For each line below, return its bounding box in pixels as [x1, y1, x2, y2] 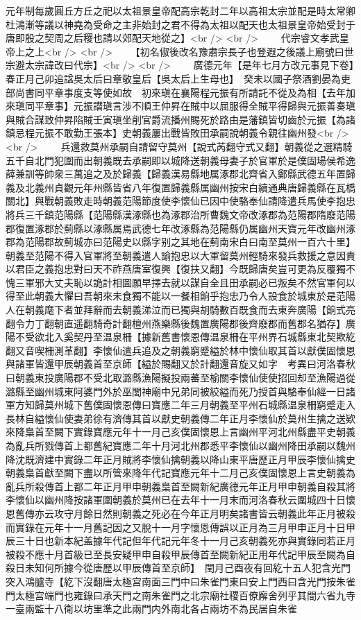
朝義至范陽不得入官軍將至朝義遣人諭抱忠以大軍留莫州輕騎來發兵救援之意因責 [6, 248, 355, 262]
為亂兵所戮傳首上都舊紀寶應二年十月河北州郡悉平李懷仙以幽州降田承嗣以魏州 [6, 438, 355, 452]
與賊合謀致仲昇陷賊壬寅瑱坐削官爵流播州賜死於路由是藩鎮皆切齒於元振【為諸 [6, 112, 355, 126]
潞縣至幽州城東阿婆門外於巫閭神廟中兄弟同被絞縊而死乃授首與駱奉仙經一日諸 [6, 384, 355, 398]
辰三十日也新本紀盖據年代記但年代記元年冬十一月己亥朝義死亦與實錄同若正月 [6, 533, 355, 548]
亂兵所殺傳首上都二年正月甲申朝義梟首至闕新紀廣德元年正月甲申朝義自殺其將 [6, 479, 355, 493]
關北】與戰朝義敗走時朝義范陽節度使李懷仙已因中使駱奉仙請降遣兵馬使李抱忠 [6, 193, 355, 208]
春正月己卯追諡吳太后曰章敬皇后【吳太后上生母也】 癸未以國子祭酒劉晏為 [6, 71, 341, 85]
